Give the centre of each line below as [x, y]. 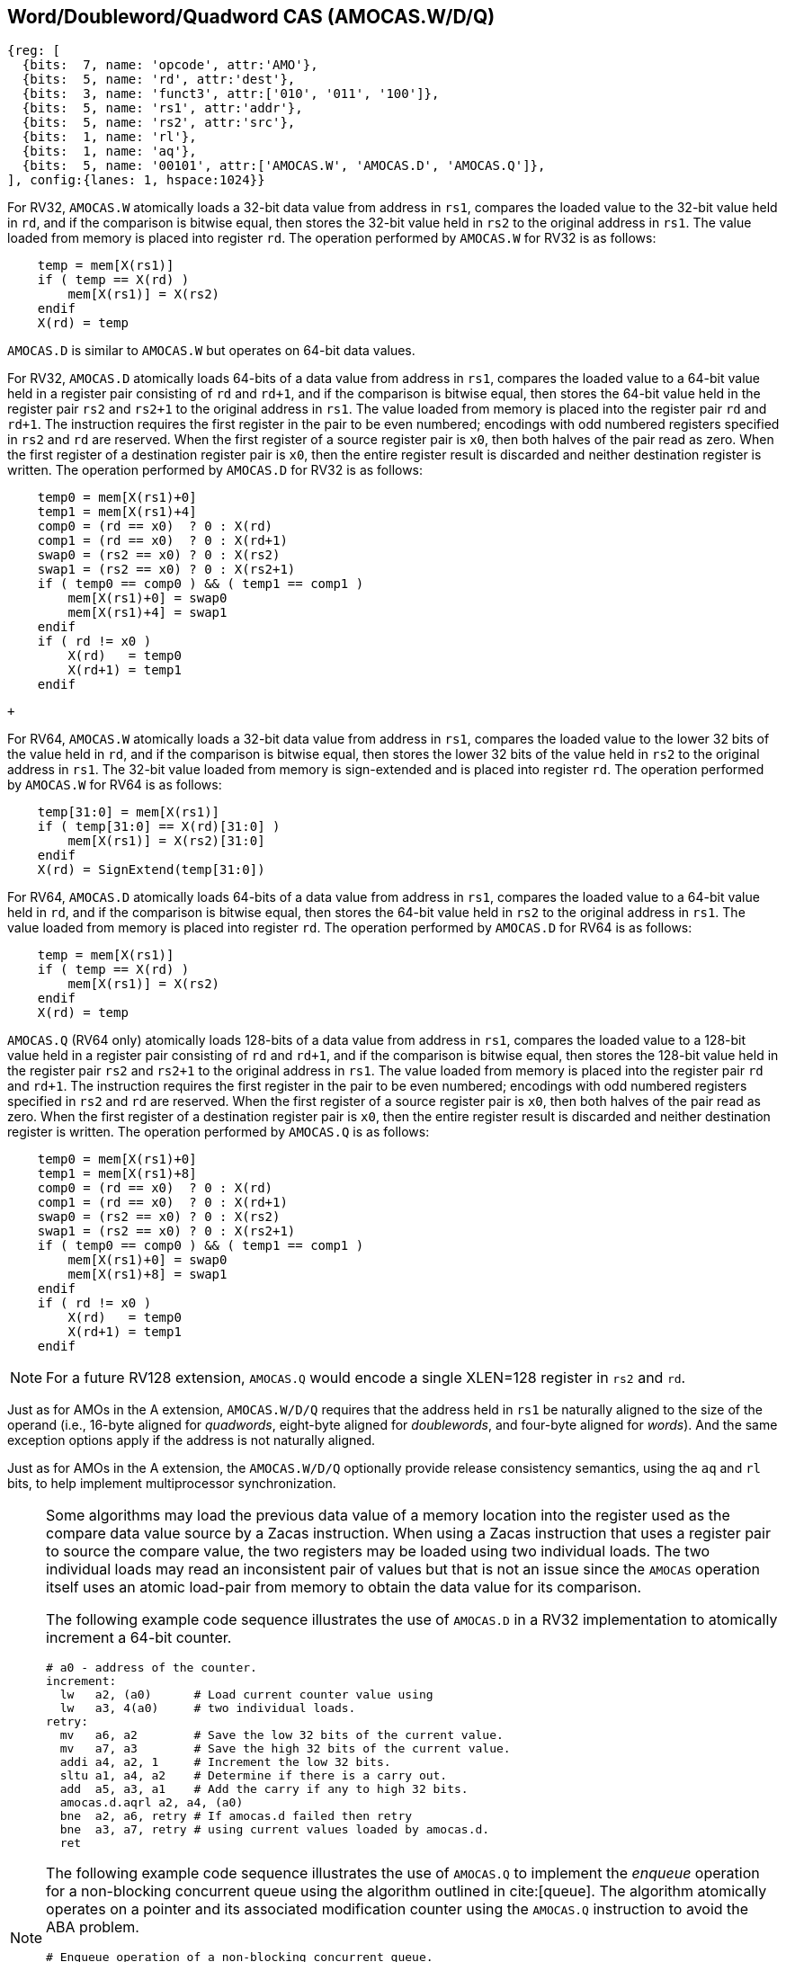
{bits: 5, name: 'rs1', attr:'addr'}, [162, 108]
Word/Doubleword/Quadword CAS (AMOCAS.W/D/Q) [251, 17]
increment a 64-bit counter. [139, 1638]
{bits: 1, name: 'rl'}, [109, 137]
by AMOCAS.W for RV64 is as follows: [115, 785]
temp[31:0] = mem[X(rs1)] [129, 812]
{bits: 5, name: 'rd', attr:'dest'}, [159, 80]
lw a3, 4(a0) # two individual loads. [208, 1708]
